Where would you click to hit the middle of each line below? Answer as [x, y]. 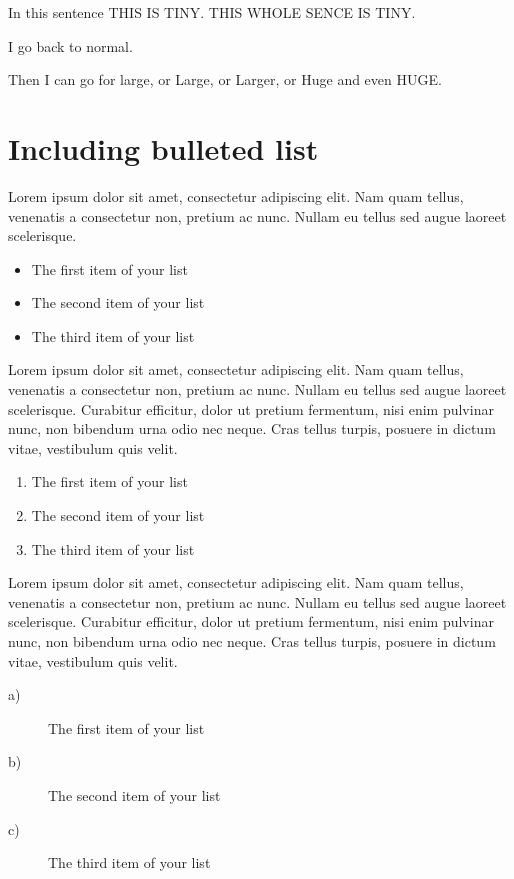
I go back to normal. [70, 45]
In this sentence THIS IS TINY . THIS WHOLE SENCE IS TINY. [212, 12]
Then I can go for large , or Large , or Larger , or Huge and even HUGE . [225, 79]
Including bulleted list [163, 147]
